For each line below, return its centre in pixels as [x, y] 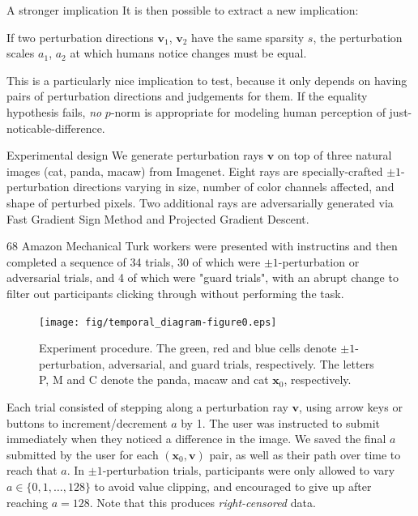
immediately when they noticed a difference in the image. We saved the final [196, 439]
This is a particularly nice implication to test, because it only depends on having [207, 80]
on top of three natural [335, 155]
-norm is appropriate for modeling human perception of [248, 111]
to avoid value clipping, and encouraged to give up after [233, 486]
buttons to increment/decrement [87, 422]
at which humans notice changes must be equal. [188, 53]
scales [21, 53]
